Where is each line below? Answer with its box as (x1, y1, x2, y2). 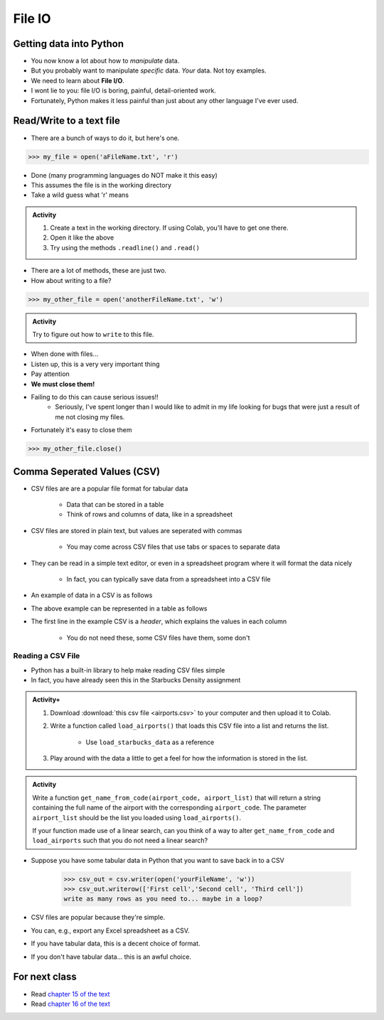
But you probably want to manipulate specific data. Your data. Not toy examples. (31, 66, 267, 75)
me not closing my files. (55, 412, 125, 421)
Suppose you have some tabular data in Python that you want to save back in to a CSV (31, 856, 284, 864)
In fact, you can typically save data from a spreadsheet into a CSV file (66, 574, 271, 583)
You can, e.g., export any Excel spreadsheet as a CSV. (31, 926, 190, 935)
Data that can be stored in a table (66, 500, 164, 508)
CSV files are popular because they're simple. (31, 913, 166, 922)
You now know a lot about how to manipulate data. (31, 57, 180, 65)
